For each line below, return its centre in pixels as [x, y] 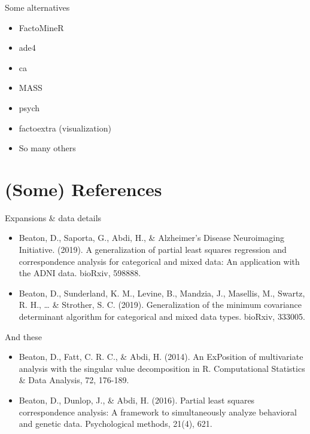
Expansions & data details [53, 217]
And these [23, 336]
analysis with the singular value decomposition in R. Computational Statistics [162, 368]
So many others [47, 148]
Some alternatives [37, 7]
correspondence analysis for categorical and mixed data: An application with [159, 261]
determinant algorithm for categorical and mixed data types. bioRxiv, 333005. [162, 317]
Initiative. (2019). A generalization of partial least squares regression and [153, 250]
